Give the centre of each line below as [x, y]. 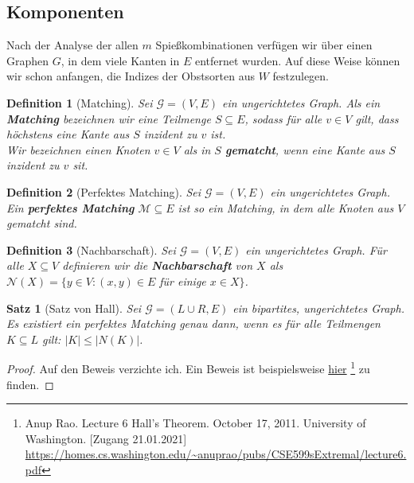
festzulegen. [301, 76]
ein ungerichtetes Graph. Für [316, 249]
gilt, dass [377, 118]
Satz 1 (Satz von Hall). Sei [74, 308]
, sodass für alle [283, 118]
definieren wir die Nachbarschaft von [158, 265]
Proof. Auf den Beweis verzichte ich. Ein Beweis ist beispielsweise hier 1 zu [188, 367]
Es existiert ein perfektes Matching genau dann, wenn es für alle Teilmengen [193, 323]
